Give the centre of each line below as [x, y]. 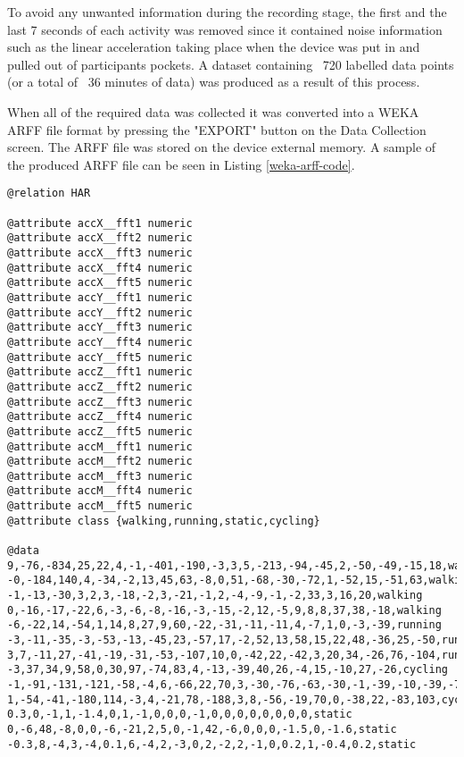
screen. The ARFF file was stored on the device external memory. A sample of [222, 147]
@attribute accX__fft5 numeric [100, 283]
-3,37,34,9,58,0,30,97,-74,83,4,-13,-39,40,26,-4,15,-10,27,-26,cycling [228, 670]
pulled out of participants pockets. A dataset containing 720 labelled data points [231, 64]
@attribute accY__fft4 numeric [100, 342]
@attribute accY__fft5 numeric [100, 357]
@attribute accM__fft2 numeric [100, 462]
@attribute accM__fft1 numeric [100, 446]
